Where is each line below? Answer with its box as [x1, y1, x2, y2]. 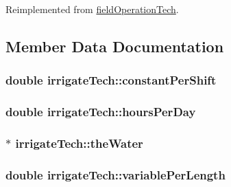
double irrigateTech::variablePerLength [5, 166, 226, 183]
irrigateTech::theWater [15, 134, 143, 151]
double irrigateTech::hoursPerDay [5, 103, 196, 120]
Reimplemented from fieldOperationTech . [5, 2, 179, 16]
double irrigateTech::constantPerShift [5, 71, 217, 89]
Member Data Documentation [5, 35, 224, 56]
